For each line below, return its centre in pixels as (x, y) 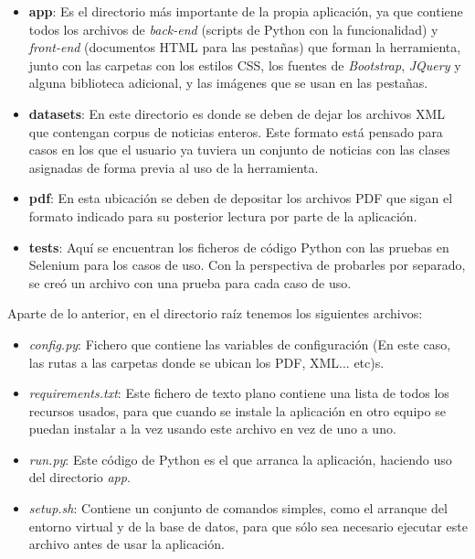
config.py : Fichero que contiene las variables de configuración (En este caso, (240, 344)
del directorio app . (79, 477)
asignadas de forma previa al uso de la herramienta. (174, 167)
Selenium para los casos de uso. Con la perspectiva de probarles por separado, (247, 265)
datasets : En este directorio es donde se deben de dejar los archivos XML (237, 113)
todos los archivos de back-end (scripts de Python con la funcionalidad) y (233, 29)
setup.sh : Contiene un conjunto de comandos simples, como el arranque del (238, 508)
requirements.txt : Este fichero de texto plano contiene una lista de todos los (239, 393)
